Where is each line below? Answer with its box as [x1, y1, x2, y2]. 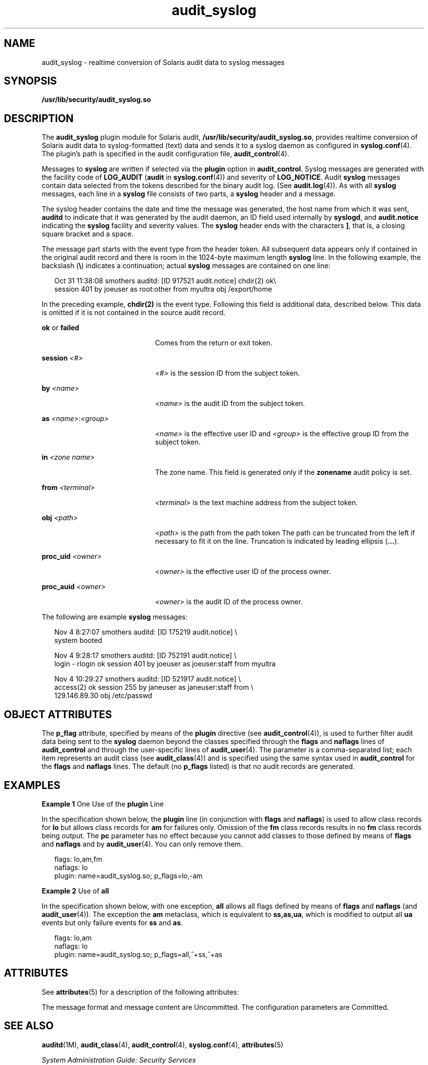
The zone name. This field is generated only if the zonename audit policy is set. [155, 468, 412, 477]
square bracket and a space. [42, 230, 133, 238]
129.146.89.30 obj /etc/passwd [54, 691, 152, 700]
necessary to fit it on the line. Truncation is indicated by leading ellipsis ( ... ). [155, 537, 399, 546]
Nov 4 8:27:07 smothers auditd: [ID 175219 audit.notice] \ [54, 628, 237, 637]
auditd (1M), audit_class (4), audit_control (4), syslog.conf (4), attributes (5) [42, 1040, 283, 1049]
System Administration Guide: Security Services [42, 1055, 196, 1064]
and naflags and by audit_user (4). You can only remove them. [42, 839, 243, 848]
